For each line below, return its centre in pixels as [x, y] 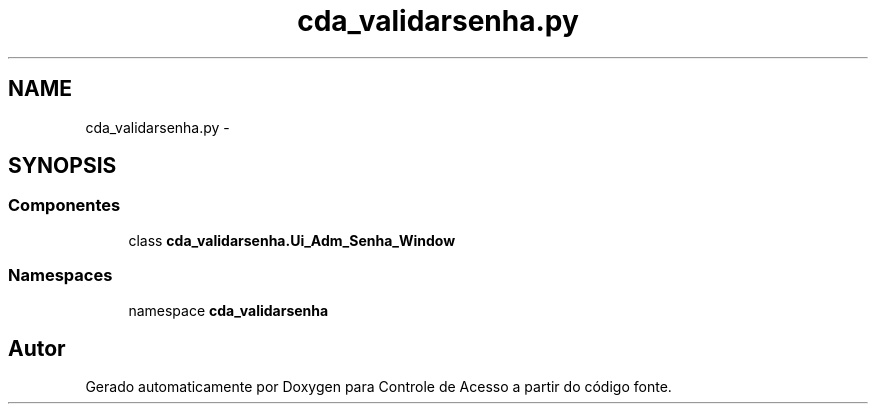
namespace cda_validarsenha [228, 310]
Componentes [64, 205]
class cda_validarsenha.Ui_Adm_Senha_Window [292, 240]
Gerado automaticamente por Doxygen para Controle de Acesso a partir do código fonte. [378, 387]
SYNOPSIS [62, 166]
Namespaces [60, 275]
